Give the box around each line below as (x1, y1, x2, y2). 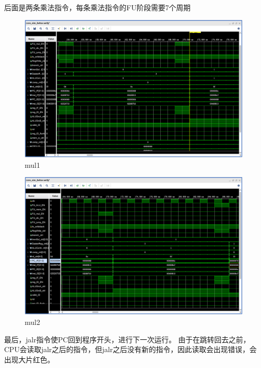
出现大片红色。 (4, 354, 54, 364)
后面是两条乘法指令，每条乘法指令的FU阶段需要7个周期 (4, 2, 191, 12)
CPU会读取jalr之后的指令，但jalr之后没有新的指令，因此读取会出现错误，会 (4, 344, 257, 355)
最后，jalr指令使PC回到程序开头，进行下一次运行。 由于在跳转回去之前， (4, 334, 250, 344)
